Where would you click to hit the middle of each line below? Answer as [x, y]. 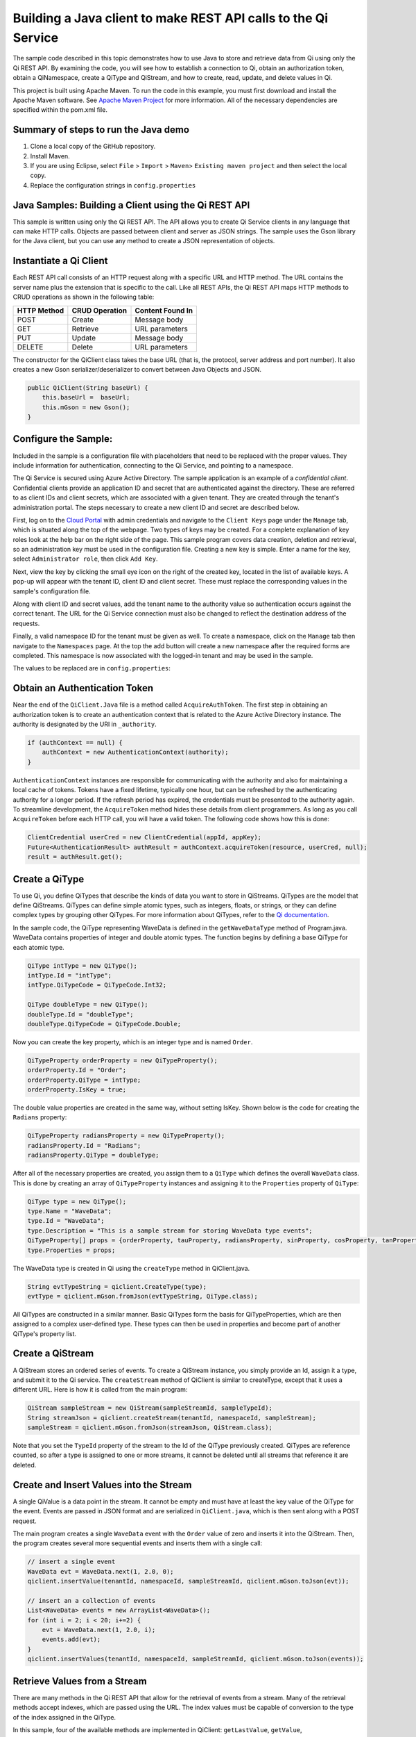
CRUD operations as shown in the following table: [84, 297]
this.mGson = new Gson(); [86, 407]
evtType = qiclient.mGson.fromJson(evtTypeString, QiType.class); [142, 1296]
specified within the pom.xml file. [60, 110]
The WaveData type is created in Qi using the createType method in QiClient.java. [131, 1268]
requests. [26, 623]
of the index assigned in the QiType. [64, 1717]
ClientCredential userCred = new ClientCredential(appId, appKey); [145, 838]
